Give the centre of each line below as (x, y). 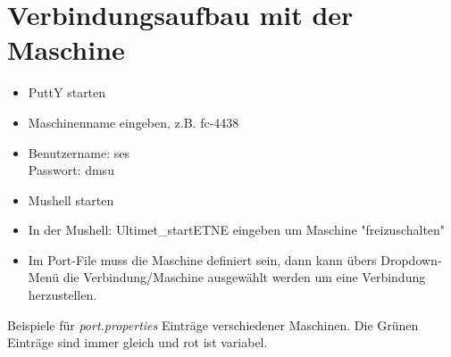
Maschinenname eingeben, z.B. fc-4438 (134, 122)
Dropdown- (411, 259)
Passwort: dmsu (71, 170)
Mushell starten (71, 199)
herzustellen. (63, 295)
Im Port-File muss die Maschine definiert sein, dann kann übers (202, 259)
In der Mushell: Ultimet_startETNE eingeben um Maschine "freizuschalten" (237, 230)
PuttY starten (67, 92)
